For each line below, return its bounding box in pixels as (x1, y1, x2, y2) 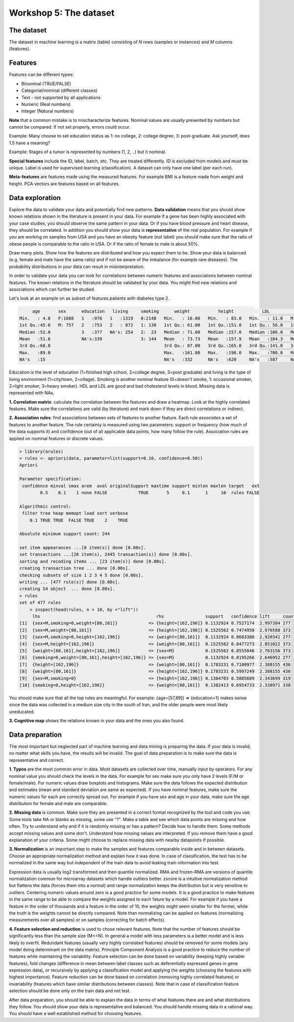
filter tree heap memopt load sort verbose (22, 511, 128, 516)
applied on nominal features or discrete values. (9, 435, 104, 442)
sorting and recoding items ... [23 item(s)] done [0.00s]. (19, 558, 167, 564)
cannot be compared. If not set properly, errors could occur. (9, 124, 131, 130)
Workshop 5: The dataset (9, 7, 115, 18)
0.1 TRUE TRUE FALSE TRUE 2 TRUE (29, 517, 128, 523)
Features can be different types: (9, 72, 74, 78)
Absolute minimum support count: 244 (19, 531, 110, 537)
